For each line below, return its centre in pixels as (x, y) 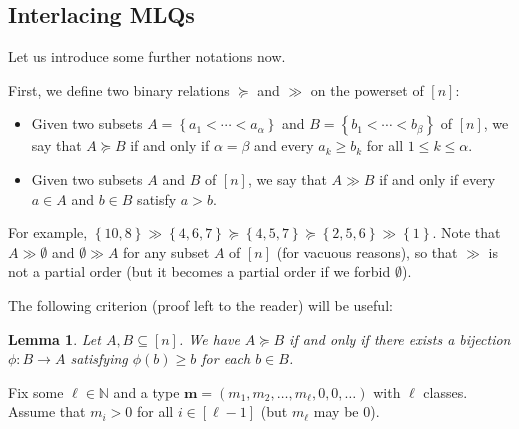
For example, (48, 232)
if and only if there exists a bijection (400, 338)
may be (336, 411)
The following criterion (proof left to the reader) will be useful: (200, 304)
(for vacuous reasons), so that (367, 251)
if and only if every (437, 178)
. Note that (466, 232)
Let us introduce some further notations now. (147, 56)
